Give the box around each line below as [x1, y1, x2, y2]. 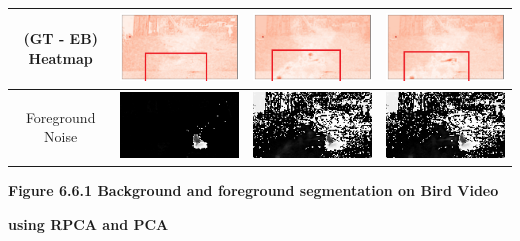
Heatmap [28, 47, 93, 68]
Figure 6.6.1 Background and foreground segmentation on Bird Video [8, 180, 499, 201]
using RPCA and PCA [8, 213, 169, 234]
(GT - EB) [23, 28, 98, 49]
